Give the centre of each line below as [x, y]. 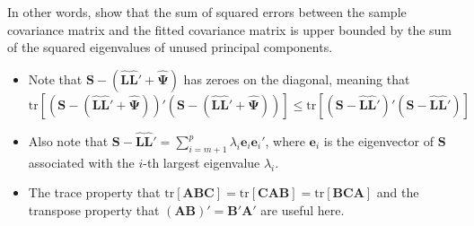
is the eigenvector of [378, 141]
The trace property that [94, 192]
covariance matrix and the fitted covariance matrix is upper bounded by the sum [230, 29]
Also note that [68, 141]
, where [285, 141]
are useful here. [303, 209]
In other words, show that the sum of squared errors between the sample [207, 12]
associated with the [81, 162]
